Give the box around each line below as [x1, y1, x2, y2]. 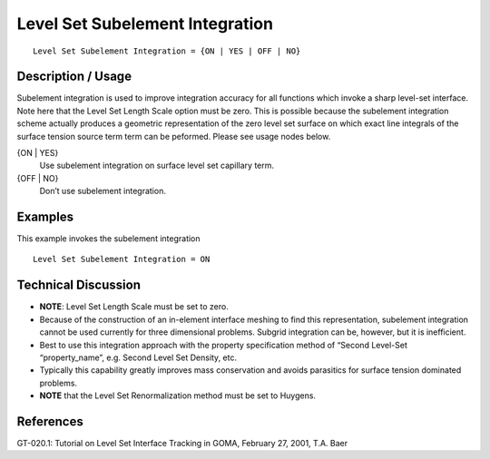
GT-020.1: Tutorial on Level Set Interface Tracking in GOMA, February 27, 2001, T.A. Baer [16, 438, 348, 449]
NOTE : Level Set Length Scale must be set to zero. [39, 301, 229, 312]
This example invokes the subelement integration [16, 233, 201, 244]
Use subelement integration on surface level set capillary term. [39, 160, 275, 171]
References [16, 414, 83, 429]
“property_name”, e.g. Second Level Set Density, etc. [39, 352, 238, 363]
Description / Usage [16, 69, 132, 84]
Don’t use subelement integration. [39, 186, 167, 197]
